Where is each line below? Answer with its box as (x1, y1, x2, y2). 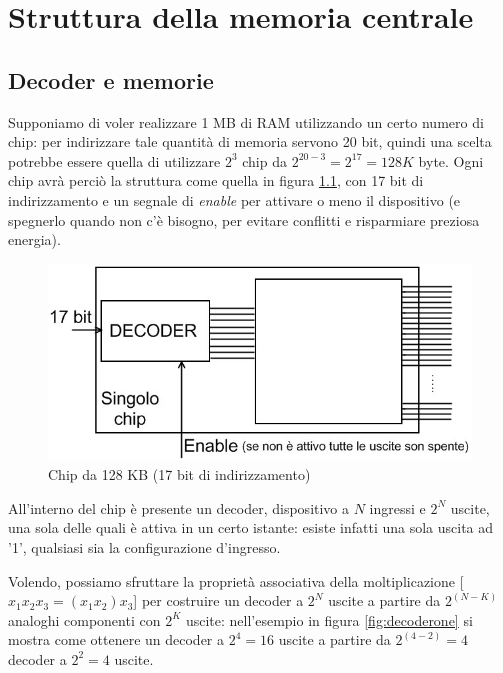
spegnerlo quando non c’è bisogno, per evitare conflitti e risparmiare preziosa (8, 209, 480, 230)
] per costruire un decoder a (133, 590, 304, 611)
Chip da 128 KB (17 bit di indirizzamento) (48, 464, 311, 485)
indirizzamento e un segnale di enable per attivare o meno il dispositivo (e (8, 189, 461, 210)
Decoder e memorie (8, 64, 214, 95)
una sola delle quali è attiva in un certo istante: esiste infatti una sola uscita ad (8, 517, 494, 538)
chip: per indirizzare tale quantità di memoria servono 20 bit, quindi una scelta (8, 131, 492, 152)
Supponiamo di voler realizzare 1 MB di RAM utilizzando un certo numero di (8, 111, 484, 132)
